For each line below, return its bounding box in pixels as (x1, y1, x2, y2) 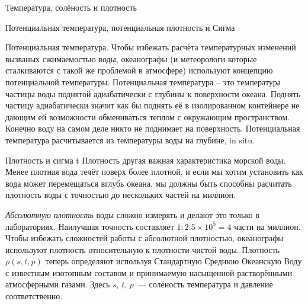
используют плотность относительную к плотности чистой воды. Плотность (5, 243, 280, 255)
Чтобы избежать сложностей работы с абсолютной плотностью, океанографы (5, 232, 284, 244)
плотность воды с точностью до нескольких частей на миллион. (5, 188, 236, 201)
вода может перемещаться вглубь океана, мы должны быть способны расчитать (5, 177, 292, 189)
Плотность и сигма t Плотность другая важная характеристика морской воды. (5, 153, 286, 166)
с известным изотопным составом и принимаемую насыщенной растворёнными (5, 266, 293, 279)
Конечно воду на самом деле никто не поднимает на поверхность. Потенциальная (5, 122, 300, 135)
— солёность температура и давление (137, 278, 273, 290)
